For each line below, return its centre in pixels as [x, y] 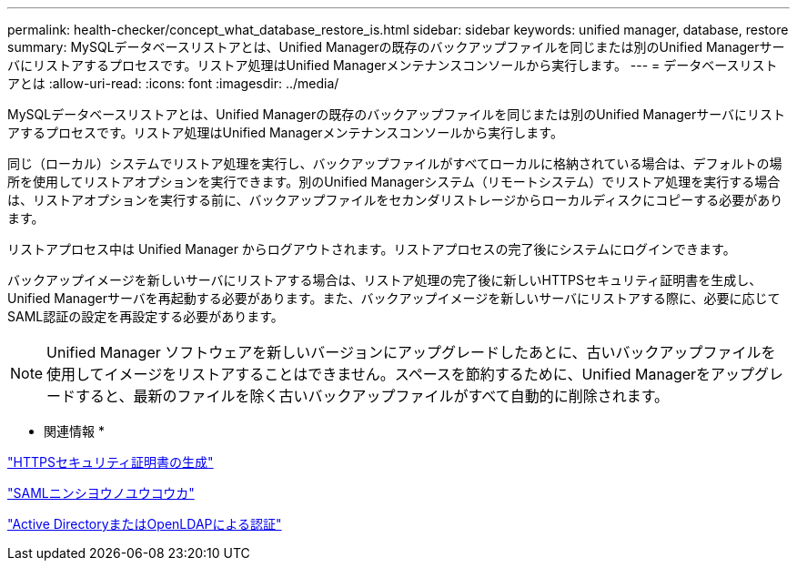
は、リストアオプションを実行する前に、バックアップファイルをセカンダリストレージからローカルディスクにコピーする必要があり [395, 200]
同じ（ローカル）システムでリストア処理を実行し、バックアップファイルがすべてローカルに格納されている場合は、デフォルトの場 [395, 163]
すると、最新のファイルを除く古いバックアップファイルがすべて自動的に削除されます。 [373, 396]
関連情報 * [74, 431]
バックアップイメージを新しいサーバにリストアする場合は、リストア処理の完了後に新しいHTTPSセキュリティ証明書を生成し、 [385, 280]
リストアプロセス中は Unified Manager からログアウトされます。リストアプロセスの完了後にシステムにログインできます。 [372, 249]
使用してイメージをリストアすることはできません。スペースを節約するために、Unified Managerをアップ [401, 374]
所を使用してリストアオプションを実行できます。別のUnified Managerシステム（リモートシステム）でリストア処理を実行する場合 [394, 182]
